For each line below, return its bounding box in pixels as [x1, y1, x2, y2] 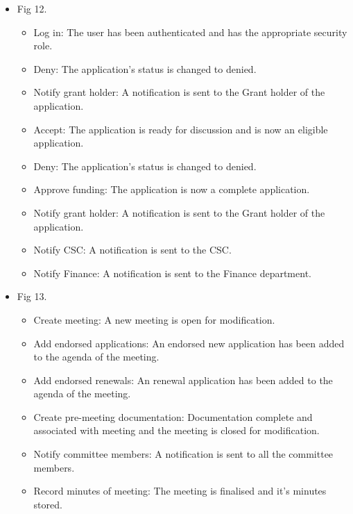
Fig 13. [17, 289, 47, 304]
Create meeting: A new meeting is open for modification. [33, 312, 275, 326]
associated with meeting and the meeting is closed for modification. [33, 423, 320, 438]
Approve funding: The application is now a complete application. [33, 182, 310, 197]
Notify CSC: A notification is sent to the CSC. [33, 242, 232, 257]
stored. [33, 497, 62, 511]
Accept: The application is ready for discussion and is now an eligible [33, 122, 328, 136]
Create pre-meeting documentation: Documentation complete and [33, 409, 313, 424]
